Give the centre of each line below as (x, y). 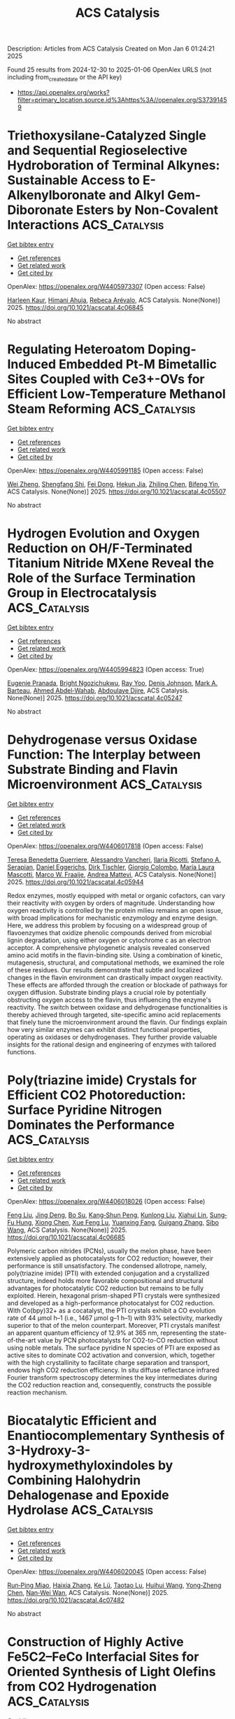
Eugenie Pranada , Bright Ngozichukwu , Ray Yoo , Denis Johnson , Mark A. (113, 683)
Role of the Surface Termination (101, 578)
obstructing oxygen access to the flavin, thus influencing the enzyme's (109, 1000)
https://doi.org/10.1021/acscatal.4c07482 (66, 1600)
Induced (32, 364)
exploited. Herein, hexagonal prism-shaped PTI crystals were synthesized (114, 1296)
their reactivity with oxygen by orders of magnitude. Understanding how (111, 903)
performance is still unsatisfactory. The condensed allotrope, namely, (107, 1265)
